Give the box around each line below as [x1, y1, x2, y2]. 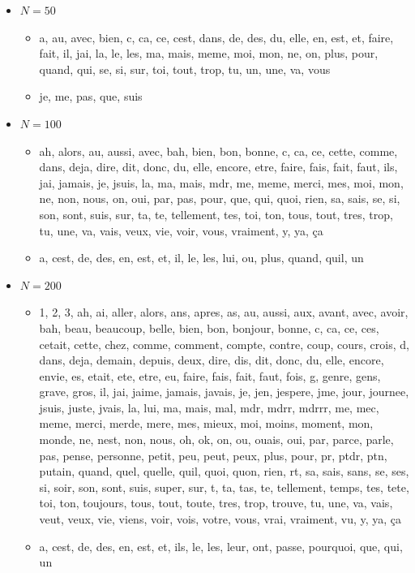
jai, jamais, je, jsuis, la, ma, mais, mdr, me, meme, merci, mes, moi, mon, [39, 174, 404, 191]
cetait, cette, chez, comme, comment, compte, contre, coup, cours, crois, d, [39, 335, 409, 352]
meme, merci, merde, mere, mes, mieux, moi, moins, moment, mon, [39, 415, 374, 432]
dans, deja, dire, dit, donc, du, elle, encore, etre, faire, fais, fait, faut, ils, [39, 158, 398, 175]
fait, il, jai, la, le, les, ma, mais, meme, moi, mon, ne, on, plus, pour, [39, 45, 379, 62]
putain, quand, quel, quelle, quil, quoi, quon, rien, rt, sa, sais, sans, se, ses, [39, 463, 409, 480]
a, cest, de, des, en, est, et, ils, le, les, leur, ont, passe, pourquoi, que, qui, [39, 537, 403, 554]
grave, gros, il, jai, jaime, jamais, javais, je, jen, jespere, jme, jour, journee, [39, 383, 409, 400]
